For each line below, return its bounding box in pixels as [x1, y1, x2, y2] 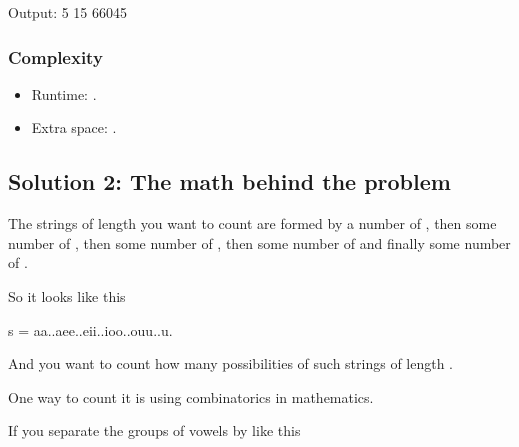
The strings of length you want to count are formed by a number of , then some [8, 213, 497, 234]
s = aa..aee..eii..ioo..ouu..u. [8, 319, 173, 340]
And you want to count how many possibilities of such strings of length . [8, 353, 454, 374]
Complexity [8, 44, 103, 69]
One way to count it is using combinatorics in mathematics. [8, 386, 374, 407]
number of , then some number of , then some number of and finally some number [8, 232, 511, 253]
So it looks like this [8, 285, 126, 306]
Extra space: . [31, 117, 117, 138]
